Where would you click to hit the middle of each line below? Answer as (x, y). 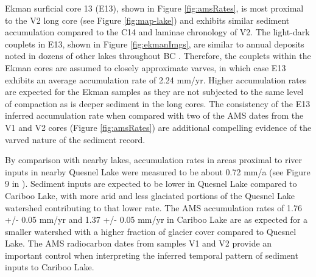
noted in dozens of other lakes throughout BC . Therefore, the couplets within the (158, 56)
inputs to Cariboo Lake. (50, 267)
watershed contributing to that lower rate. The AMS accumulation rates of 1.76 (154, 207)
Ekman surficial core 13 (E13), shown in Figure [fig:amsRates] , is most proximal (154, 8)
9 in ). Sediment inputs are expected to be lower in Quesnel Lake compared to (151, 184)
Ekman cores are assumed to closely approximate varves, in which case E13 (146, 67)
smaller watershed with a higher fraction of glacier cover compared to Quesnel (151, 231)
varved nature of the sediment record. (75, 139)
